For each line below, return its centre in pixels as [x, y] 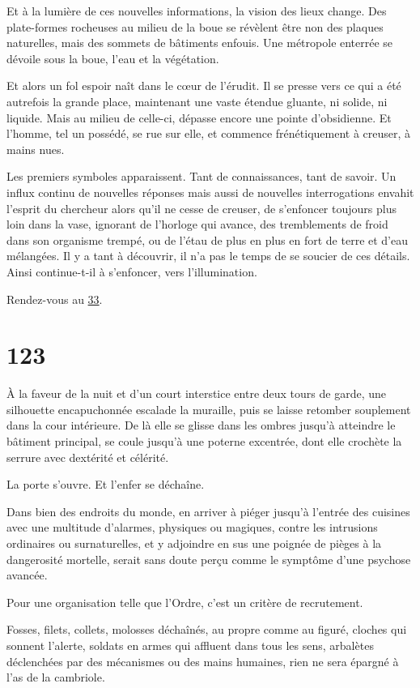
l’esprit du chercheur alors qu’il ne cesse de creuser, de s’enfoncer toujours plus [202, 208]
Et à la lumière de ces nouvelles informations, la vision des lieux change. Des [197, 11]
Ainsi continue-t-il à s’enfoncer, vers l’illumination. [132, 271]
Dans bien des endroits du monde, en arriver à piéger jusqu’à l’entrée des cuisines [208, 511]
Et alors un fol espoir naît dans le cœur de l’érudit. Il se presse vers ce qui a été [204, 85]
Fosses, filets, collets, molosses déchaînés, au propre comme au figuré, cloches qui [207, 629]
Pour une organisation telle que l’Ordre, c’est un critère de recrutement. [185, 602]
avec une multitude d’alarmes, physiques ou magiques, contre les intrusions [192, 527]
